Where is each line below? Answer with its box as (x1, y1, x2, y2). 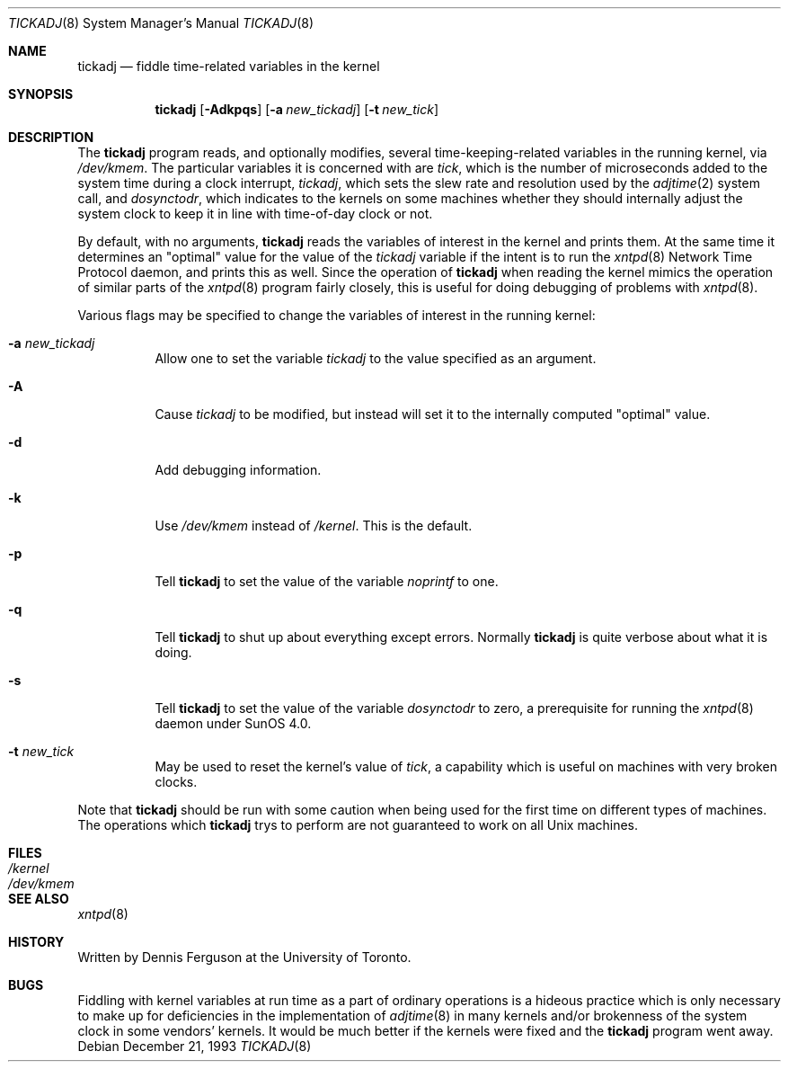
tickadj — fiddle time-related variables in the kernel (77, 58, 380, 74)
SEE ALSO (8, 891, 69, 906)
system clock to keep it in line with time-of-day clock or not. (77, 206, 433, 221)
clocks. (155, 774, 198, 789)
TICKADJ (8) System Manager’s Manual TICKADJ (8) (8, 15, 314, 31)
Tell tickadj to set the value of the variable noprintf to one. (155, 574, 499, 589)
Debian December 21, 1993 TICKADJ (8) (77, 1038, 312, 1054)
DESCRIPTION (8, 129, 94, 145)
